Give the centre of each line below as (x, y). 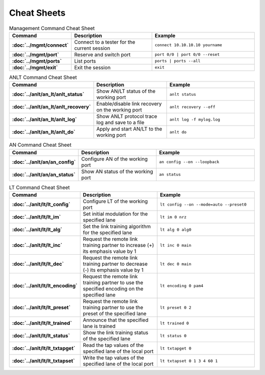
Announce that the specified (116, 320)
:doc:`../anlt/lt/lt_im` (37, 217)
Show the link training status (116, 333)
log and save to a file (120, 123)
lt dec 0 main (175, 264)
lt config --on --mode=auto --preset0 (203, 204)
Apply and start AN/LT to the (129, 129)
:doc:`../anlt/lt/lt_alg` (37, 230)
